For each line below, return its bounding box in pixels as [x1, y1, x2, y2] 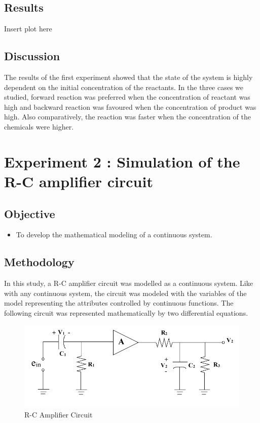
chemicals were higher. [4, 121, 74, 132]
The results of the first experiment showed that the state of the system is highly [4, 72, 253, 82]
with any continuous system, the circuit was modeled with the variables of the [4, 287, 247, 298]
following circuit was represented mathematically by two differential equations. [4, 307, 248, 318]
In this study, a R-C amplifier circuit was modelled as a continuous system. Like [4, 278, 253, 288]
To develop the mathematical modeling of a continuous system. [16, 229, 212, 240]
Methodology [4, 254, 75, 270]
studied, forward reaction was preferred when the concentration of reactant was [4, 92, 250, 102]
